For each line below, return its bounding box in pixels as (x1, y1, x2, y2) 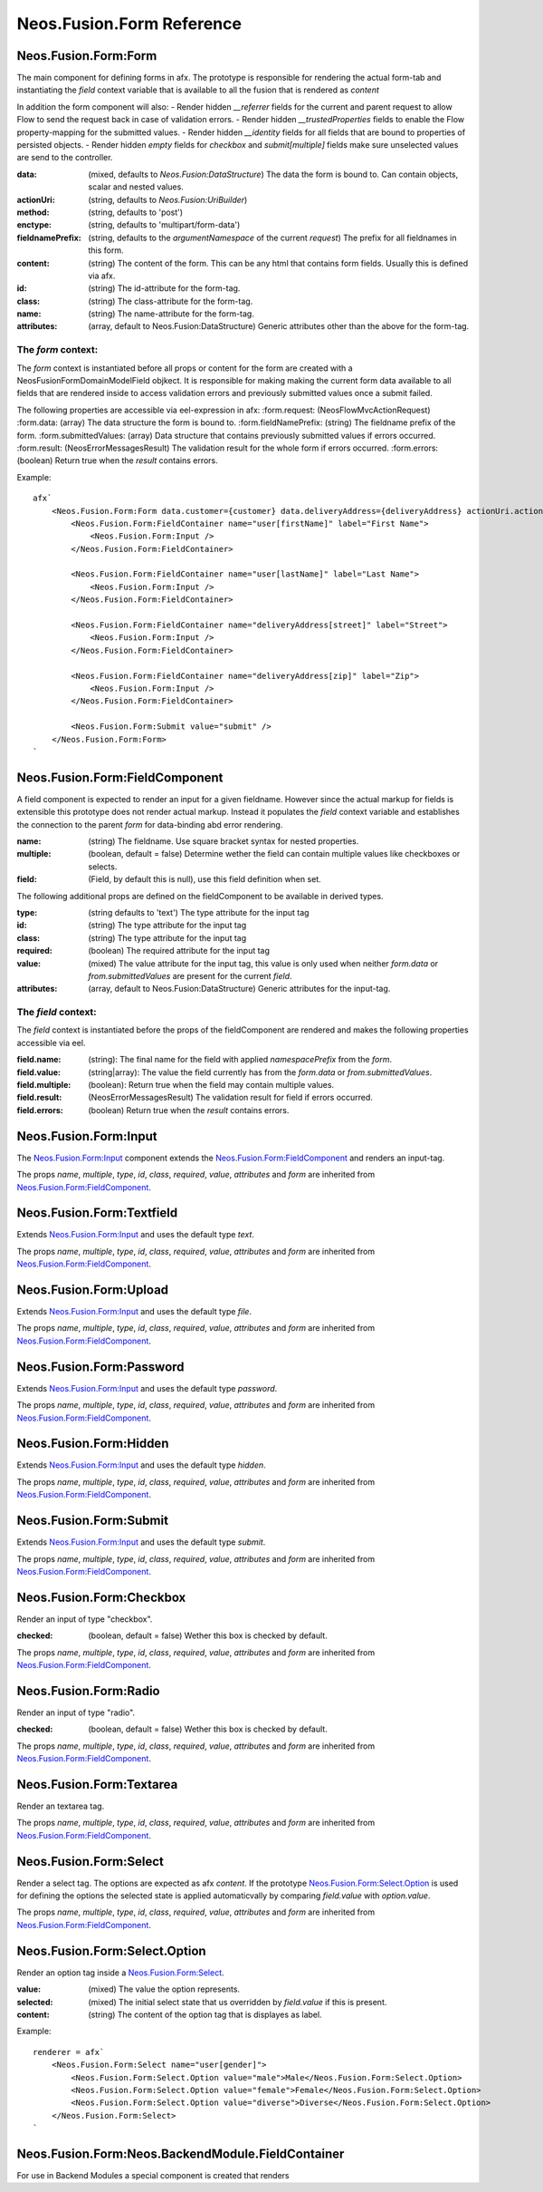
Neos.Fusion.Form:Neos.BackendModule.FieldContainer (16, 2146, 345, 2161)
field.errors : (16, 1104, 63, 1115)
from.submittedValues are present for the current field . (88, 970, 293, 981)
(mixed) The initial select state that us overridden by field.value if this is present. (88, 1996, 387, 2007)
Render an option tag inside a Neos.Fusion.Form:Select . (16, 1967, 225, 1978)
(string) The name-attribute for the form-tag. (88, 308, 255, 319)
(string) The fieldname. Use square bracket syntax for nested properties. (88, 836, 359, 847)
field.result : (16, 1092, 62, 1103)
